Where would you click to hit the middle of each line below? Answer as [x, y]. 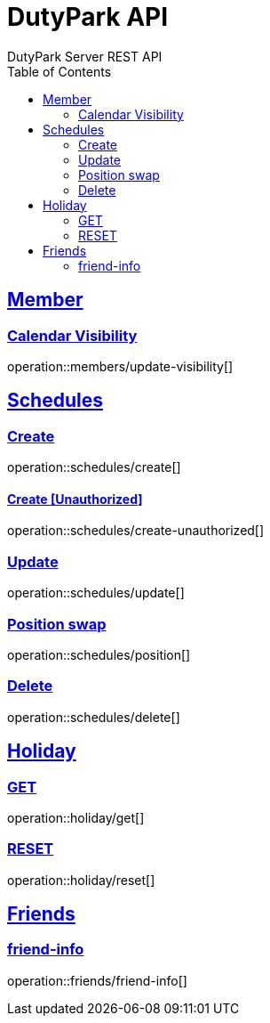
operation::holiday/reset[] [81, 880]
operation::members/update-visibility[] [120, 366]
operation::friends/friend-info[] [97, 980]
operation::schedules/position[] [99, 654]
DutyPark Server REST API [85, 56]
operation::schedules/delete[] [94, 717]
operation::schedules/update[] [96, 593]
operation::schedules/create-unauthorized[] [136, 531]
